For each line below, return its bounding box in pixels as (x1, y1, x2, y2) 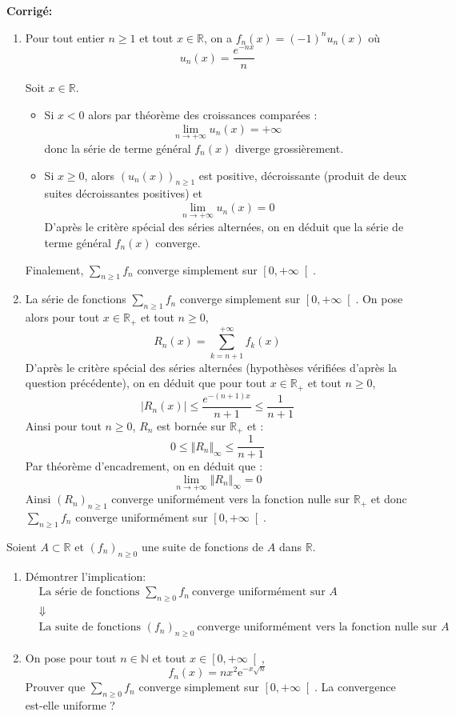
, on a (203, 29, 232, 46)
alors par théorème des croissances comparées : (88, 106, 318, 122)
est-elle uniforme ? (25, 697, 115, 714)
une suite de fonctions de (141, 538, 264, 554)
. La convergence (314, 678, 396, 695)
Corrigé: (6, 2, 53, 18)
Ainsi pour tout (25, 417, 102, 434)
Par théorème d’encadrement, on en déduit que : (25, 458, 263, 474)
